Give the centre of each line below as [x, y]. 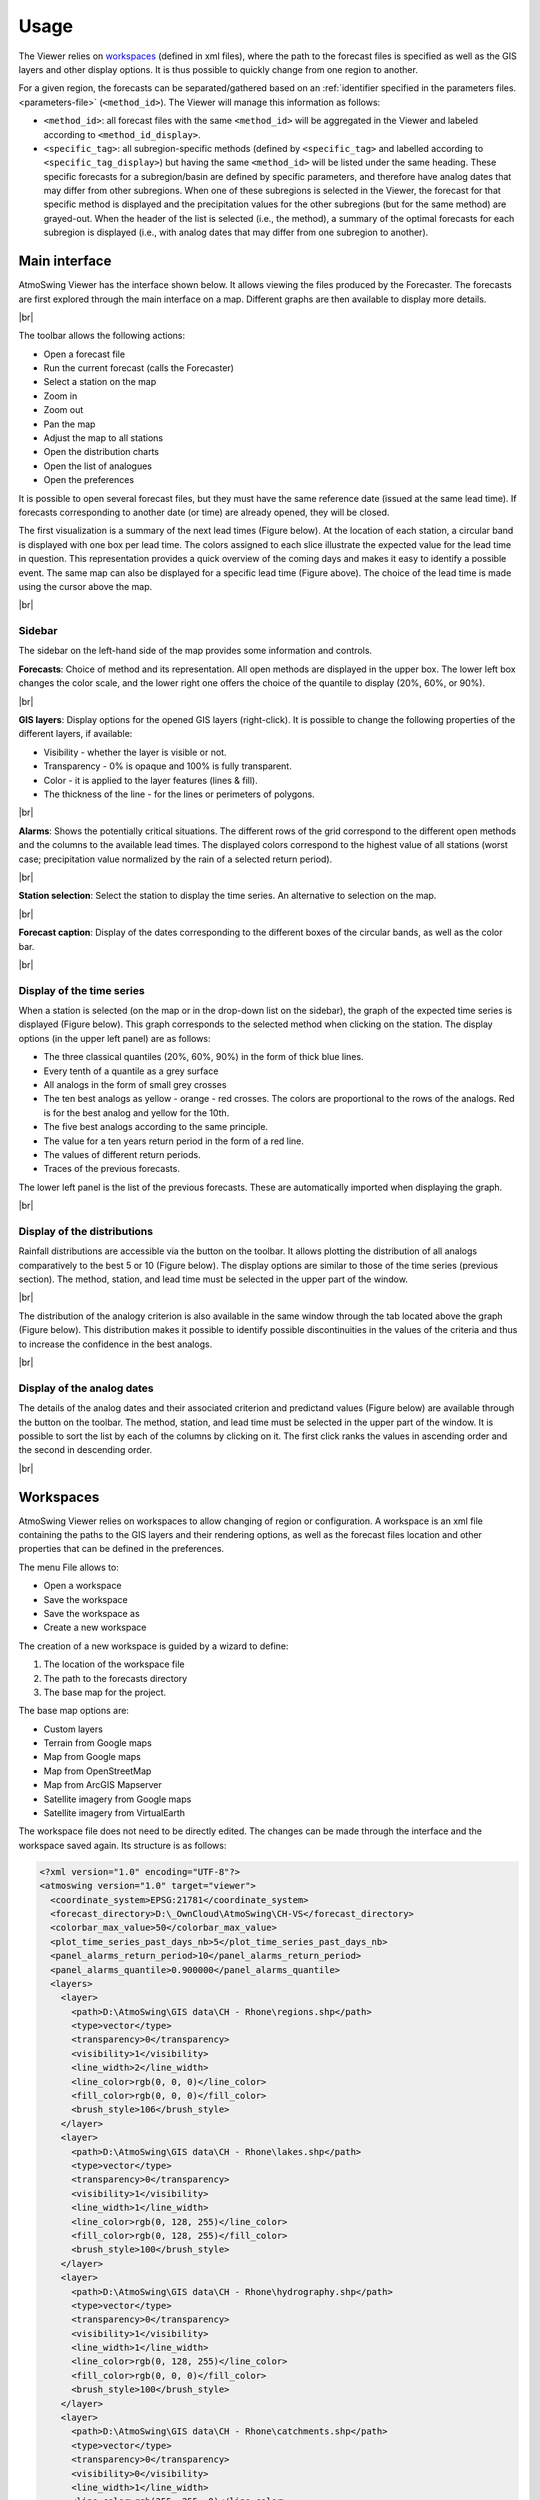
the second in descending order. [85, 1450]
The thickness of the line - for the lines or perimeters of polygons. [179, 794]
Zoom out [63, 410]
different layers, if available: [75, 734]
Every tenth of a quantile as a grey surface [131, 1071]
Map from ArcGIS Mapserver [102, 1785]
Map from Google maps [92, 1757]
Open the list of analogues [98, 466]
